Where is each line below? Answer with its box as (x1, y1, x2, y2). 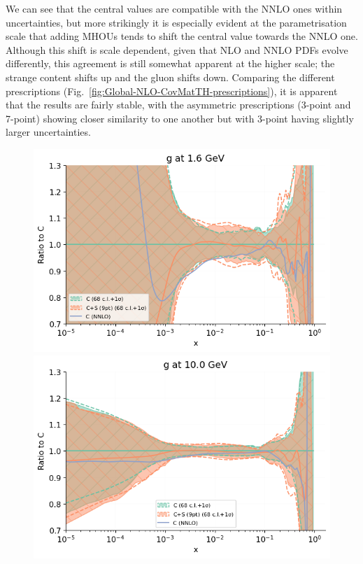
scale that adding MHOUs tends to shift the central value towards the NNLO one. (6, 29, 358, 43)
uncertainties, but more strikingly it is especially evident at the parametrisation (6, 15, 347, 29)
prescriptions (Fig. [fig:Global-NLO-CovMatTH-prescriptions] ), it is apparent (6, 83, 338, 98)
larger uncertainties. (6, 125, 91, 139)
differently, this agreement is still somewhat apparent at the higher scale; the (6, 56, 335, 71)
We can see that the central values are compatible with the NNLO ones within (6, 1, 343, 15)
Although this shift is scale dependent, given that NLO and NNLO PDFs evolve (6, 42, 348, 57)
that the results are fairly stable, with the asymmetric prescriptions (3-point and (6, 97, 351, 112)
